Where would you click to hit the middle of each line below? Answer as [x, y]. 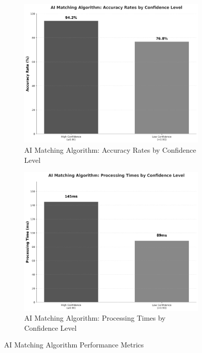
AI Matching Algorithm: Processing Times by [95, 318]
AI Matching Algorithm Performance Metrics [74, 345]
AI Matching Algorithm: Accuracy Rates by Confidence [110, 150]
